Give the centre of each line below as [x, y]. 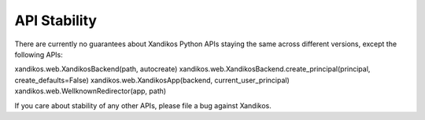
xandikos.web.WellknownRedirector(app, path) [91, 91]
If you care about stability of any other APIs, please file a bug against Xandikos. [143, 105]
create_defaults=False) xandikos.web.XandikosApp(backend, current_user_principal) [152, 80]
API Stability [56, 20]
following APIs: [39, 54]
